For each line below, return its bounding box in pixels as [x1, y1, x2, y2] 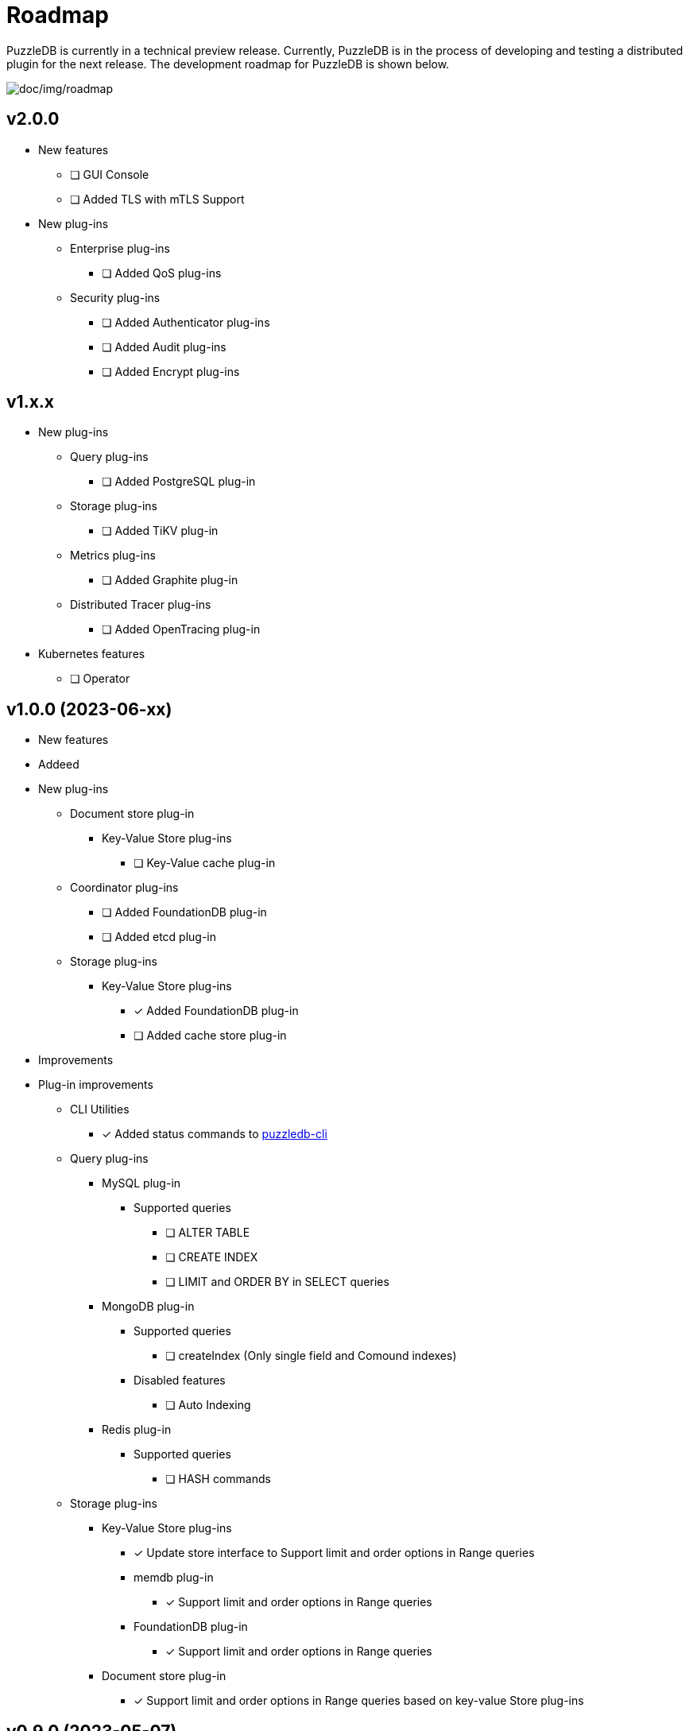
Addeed [38, 757, 79, 772]
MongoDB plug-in [102, 1299, 195, 1314]
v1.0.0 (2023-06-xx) [6, 699, 172, 719]
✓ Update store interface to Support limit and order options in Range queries [134, 1546, 535, 1560]
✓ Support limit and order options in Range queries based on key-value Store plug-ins [134, 1694, 584, 1708]
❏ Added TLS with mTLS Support [70, 192, 245, 206]
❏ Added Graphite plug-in [102, 573, 238, 587]
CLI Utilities [70, 1102, 130, 1117]
